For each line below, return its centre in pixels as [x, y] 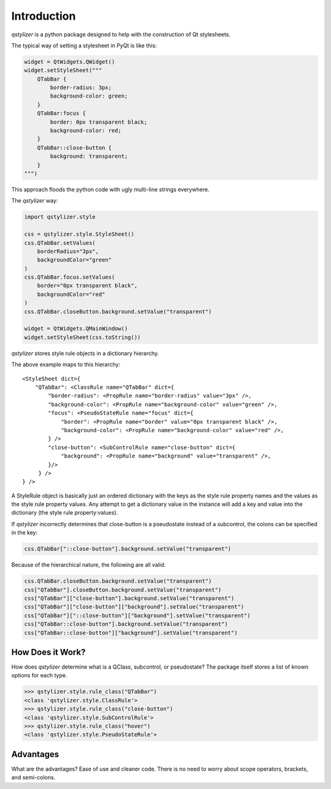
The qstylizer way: [35, 201]
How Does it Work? [48, 652]
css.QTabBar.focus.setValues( [70, 277]
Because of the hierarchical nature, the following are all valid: [89, 565]
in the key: [25, 533]
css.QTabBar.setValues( [60, 243]
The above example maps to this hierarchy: [66, 365]
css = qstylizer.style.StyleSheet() [79, 234]
